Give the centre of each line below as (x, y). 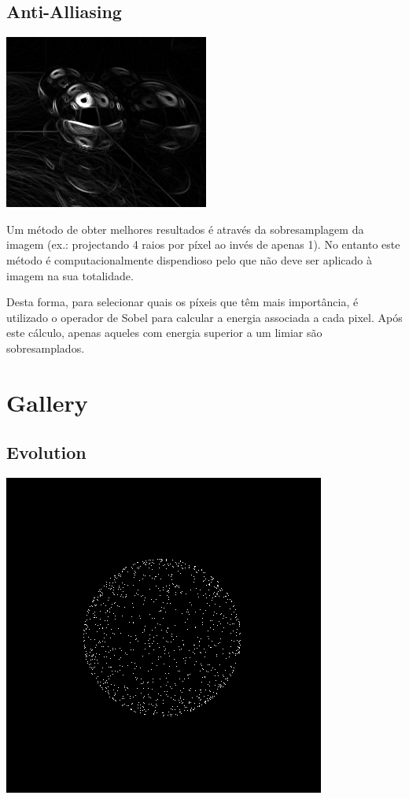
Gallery (47, 402)
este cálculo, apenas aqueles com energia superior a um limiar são (164, 333)
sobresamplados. (46, 348)
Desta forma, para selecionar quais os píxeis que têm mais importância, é (182, 302)
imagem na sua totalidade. (70, 275)
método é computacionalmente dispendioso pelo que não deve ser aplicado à (189, 259)
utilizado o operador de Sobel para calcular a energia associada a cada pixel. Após (204, 317)
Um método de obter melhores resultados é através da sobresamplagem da (185, 229)
